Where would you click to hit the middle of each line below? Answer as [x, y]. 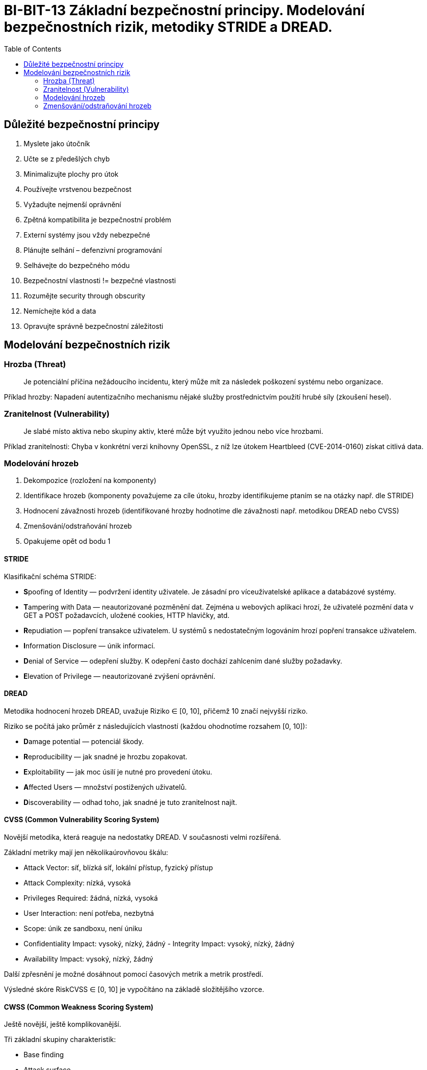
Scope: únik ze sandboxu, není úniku [83, 928]
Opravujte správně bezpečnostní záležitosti [93, 326]
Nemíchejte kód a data [60, 311]
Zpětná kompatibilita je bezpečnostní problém [98, 219]
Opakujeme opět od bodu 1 [67, 541]
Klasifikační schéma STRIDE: [50, 576]
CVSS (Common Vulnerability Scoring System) [82, 820]
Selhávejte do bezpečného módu [77, 265]
